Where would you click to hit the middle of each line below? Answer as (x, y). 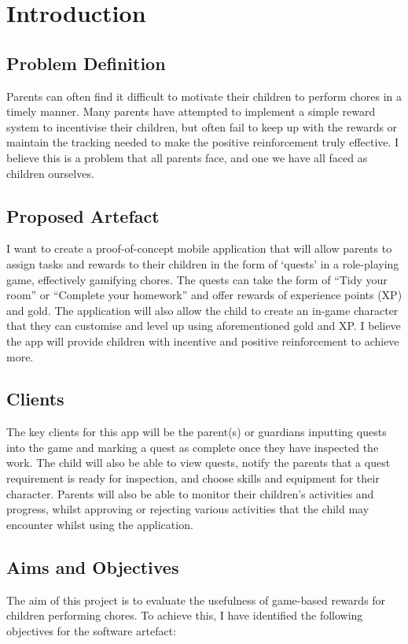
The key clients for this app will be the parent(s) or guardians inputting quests (197, 432)
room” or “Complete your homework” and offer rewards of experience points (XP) (204, 295)
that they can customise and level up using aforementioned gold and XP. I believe (204, 326)
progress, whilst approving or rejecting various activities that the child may (188, 509)
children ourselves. (50, 173)
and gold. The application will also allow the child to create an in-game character (202, 310)
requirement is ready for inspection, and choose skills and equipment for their (193, 478)
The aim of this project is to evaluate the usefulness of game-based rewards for (196, 600)
